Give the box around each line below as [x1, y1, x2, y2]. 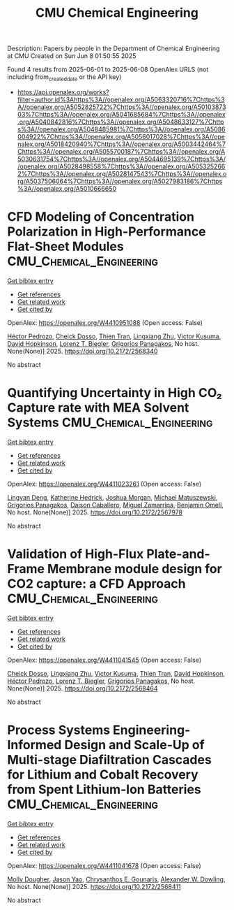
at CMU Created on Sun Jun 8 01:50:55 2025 [7, 52, 136, 60]
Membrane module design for [47, 561, 223, 577]
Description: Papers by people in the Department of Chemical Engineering [7, 44, 220, 53]
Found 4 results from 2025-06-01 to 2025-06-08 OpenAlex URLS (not [7, 65, 209, 74]
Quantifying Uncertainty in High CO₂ [7, 385, 223, 401]
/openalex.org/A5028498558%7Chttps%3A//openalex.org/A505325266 [17, 162, 226, 171]
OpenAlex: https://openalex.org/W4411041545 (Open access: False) [7, 656, 202, 664]
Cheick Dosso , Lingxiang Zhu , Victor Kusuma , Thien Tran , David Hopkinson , [7, 669, 225, 677]
